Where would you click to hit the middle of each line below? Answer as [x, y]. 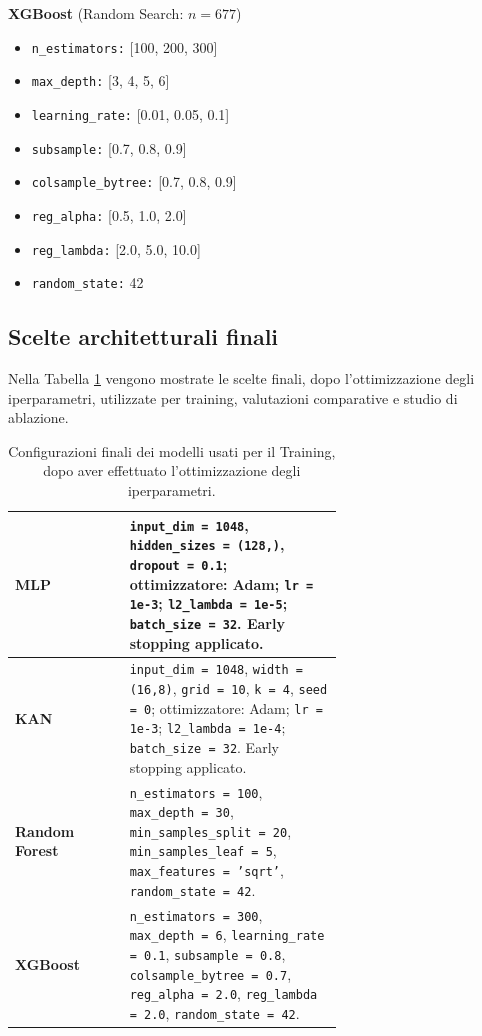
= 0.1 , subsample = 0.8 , [207, 954]
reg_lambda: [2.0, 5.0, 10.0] [116, 248]
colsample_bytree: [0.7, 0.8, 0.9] [134, 181]
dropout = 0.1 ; [178, 563]
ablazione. [38, 417]
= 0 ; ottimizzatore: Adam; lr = [226, 707]
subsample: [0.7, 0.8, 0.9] [109, 147]
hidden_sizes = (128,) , [207, 544]
